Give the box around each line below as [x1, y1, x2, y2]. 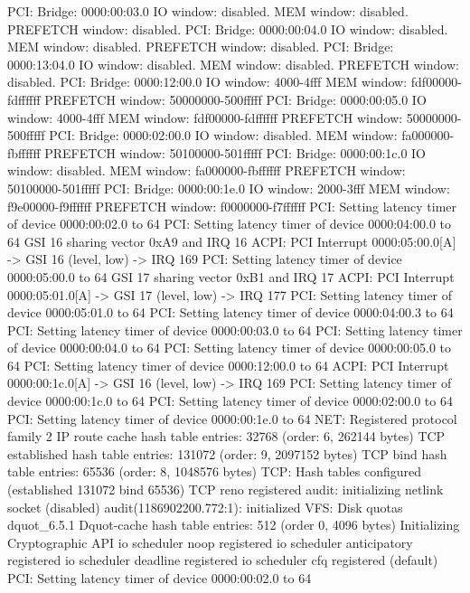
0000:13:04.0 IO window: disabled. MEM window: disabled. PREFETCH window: [7, 54, 459, 73]
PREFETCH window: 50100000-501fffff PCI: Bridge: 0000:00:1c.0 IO [44, 143, 427, 162]
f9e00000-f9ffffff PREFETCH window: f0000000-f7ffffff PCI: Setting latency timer [7, 196, 457, 215]
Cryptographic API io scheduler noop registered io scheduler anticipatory [7, 532, 413, 551]
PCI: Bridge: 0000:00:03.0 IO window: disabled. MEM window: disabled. [7, 2, 409, 20]
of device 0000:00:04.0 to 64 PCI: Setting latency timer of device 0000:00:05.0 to [7, 338, 451, 357]
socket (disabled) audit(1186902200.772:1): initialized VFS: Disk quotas [7, 497, 403, 516]
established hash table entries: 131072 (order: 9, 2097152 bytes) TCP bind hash [7, 444, 447, 463]
